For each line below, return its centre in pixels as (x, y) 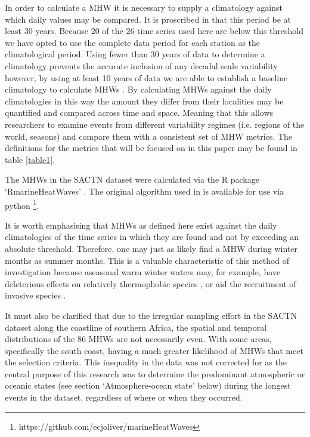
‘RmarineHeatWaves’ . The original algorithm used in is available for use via (145, 191)
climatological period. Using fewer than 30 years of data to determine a (135, 54)
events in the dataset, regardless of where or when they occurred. (124, 397)
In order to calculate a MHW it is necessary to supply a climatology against (144, 7)
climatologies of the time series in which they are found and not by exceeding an (152, 237)
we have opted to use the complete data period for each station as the (133, 42)
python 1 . (22, 204)
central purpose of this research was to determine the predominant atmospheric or (155, 373)
